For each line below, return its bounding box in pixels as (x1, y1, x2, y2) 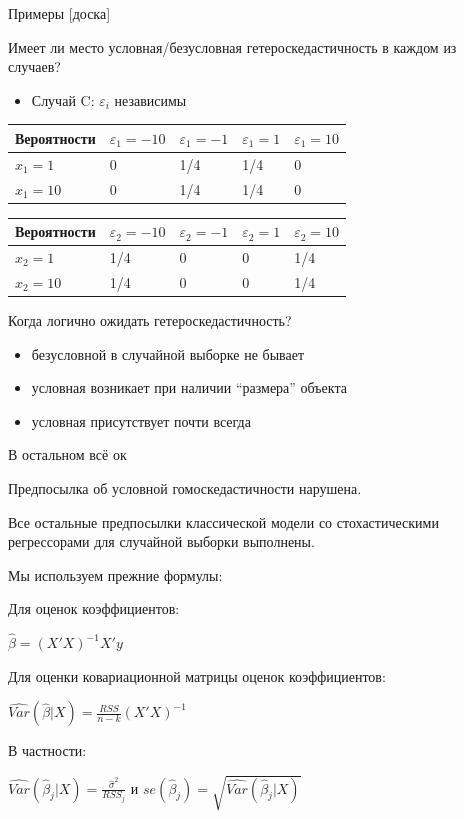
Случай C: (31, 89, 95, 110)
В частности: (8, 740, 87, 761)
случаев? (8, 56, 61, 77)
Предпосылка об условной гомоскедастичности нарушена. (8, 477, 362, 498)
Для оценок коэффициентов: (8, 598, 180, 619)
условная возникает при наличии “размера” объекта (31, 377, 347, 398)
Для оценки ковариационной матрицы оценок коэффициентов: (8, 665, 386, 686)
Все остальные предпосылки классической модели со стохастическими (8, 511, 439, 532)
